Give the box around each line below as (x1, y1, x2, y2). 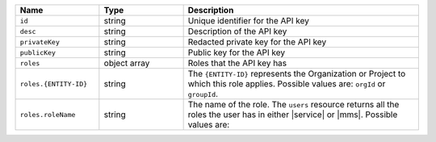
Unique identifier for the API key (187, 15, 310, 26)
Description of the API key (187, 26, 287, 36)
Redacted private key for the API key (187, 36, 327, 48)
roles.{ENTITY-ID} (19, 79, 88, 88)
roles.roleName (19, 110, 76, 119)
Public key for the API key (187, 47, 286, 58)
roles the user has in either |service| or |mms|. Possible (187, 109, 398, 120)
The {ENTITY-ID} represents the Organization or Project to (187, 69, 406, 79)
